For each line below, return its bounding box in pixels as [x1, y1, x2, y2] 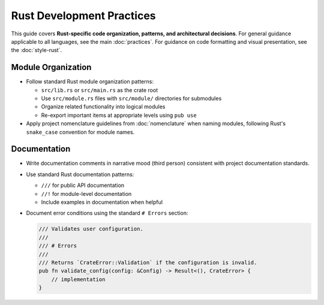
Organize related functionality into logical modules [41, 103, 166, 110]
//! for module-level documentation [41, 190, 132, 197]
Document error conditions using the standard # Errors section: [26, 210, 188, 217]
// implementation [51, 276, 106, 283]
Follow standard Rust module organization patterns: [26, 78, 154, 85]
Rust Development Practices [11, 9, 156, 22]
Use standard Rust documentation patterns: [26, 171, 134, 178]
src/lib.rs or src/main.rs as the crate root [41, 86, 158, 93]
